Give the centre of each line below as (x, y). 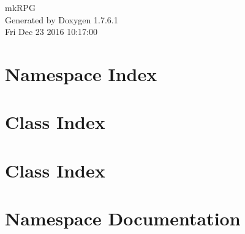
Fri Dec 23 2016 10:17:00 (51, 32)
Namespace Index (81, 73)
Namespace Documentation (123, 218)
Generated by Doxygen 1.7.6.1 (62, 19)
